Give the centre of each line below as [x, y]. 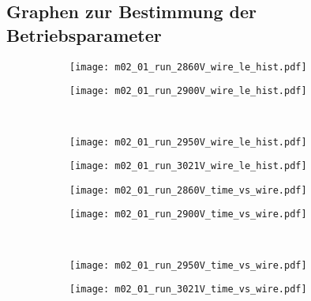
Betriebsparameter [84, 34]
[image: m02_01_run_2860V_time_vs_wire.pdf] [188, 190]
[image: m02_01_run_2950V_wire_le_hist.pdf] [188, 142]
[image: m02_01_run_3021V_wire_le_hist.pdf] [188, 166]
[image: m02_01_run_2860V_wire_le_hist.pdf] [188, 67]
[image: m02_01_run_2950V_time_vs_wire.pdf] [188, 265]
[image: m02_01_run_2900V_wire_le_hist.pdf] [188, 91]
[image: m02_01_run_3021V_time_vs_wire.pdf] [188, 290]
